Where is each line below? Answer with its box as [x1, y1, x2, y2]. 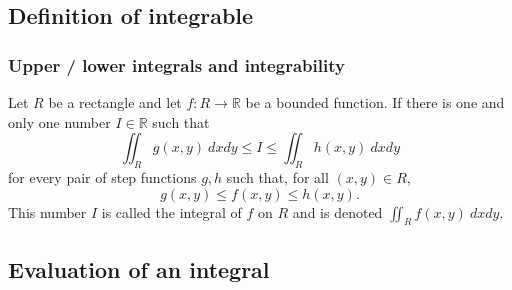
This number [8, 201, 87, 222]
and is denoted [292, 201, 383, 222]
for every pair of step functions [8, 166, 197, 187]
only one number [8, 111, 111, 132]
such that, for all [226, 166, 329, 187]
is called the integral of [101, 201, 242, 222]
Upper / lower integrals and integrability [8, 52, 345, 77]
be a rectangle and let [48, 92, 182, 112]
